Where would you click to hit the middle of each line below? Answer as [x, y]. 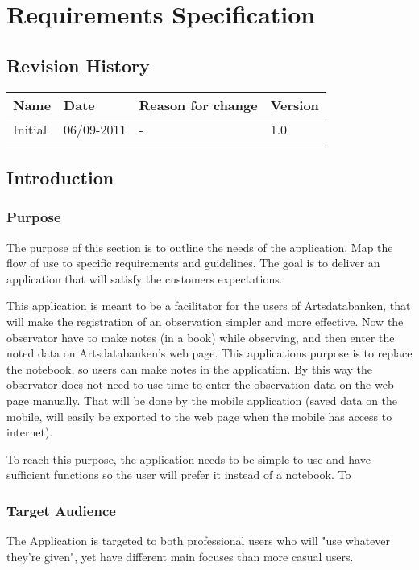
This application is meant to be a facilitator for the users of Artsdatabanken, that [209, 306]
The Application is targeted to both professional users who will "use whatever [199, 541]
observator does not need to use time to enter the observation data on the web [200, 384]
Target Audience [61, 510]
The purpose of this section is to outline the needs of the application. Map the [200, 247]
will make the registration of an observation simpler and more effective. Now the [205, 321]
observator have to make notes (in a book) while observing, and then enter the [201, 337]
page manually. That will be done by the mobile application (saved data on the [202, 400]
